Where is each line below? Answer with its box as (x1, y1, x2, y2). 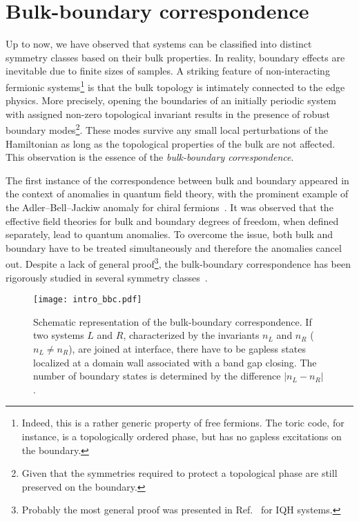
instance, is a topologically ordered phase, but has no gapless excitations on (21, 429, 342, 443)
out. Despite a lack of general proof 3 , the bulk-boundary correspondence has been (6, 255, 351, 271)
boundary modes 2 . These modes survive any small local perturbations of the (6, 121, 328, 137)
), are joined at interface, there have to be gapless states (68, 342, 306, 356)
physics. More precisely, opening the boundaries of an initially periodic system (6, 93, 336, 108)
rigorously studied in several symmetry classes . (6, 270, 208, 284)
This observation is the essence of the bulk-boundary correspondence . (6, 150, 294, 164)
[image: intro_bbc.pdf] (33, 295, 142, 305)
